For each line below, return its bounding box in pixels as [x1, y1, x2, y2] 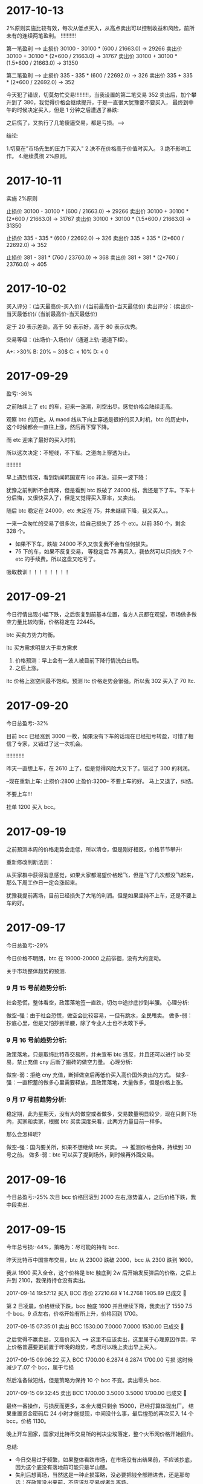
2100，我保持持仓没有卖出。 [18, 1277, 89, 1284]
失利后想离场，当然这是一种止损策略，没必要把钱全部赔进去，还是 [14, 1471, 179, 1479]
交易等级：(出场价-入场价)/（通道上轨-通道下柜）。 [6, 335, 131, 343]
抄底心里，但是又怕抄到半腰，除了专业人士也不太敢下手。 [6, 1019, 149, 1026]
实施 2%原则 [6, 194, 38, 202]
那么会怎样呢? [6, 1130, 41, 1138]
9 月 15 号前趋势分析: [6, 984, 67, 992]
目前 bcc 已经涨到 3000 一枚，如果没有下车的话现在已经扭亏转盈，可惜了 [6, 732, 188, 739]
